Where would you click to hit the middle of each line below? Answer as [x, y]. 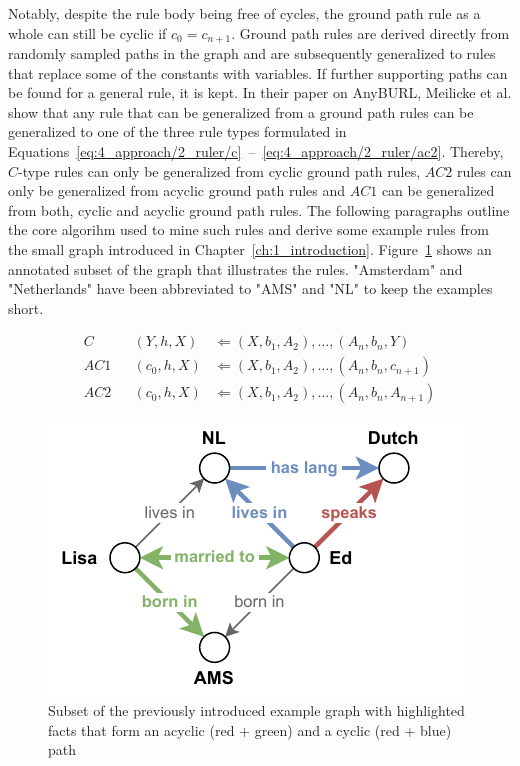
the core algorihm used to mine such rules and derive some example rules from [248, 229]
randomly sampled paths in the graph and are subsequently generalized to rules [252, 53]
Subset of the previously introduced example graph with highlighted [256, 710]
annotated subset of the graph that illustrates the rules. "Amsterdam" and [235, 268]
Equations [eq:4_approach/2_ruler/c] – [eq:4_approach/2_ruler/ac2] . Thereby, [256, 151]
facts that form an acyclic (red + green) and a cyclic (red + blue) [250, 729]
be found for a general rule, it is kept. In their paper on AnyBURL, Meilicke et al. [260, 92]
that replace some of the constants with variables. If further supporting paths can [258, 72]
